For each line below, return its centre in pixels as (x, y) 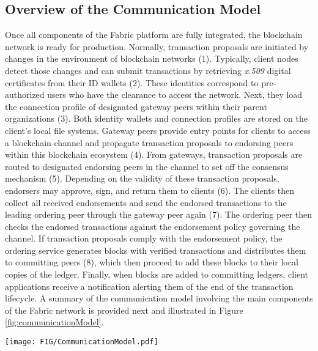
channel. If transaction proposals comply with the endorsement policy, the (144, 238)
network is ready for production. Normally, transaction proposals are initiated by (157, 46)
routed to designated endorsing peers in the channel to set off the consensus (147, 166)
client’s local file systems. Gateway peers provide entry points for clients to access (158, 130)
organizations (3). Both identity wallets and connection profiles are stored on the (156, 118)
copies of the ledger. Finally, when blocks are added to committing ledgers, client (157, 274)
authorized (25, 94)
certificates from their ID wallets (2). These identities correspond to (132, 82)
